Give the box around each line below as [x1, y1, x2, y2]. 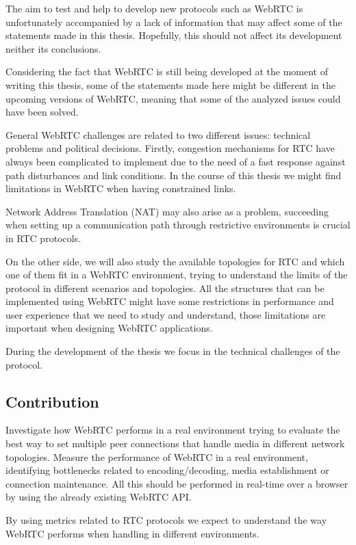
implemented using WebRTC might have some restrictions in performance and [5, 294, 334, 308]
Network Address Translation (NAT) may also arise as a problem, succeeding [5, 204, 329, 218]
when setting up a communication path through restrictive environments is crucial [5, 217, 351, 232]
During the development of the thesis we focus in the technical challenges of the [5, 344, 340, 358]
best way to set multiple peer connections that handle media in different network [5, 436, 345, 451]
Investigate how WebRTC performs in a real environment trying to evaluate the [5, 423, 340, 437]
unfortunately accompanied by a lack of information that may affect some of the [5, 14, 342, 29]
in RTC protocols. [5, 230, 81, 245]
